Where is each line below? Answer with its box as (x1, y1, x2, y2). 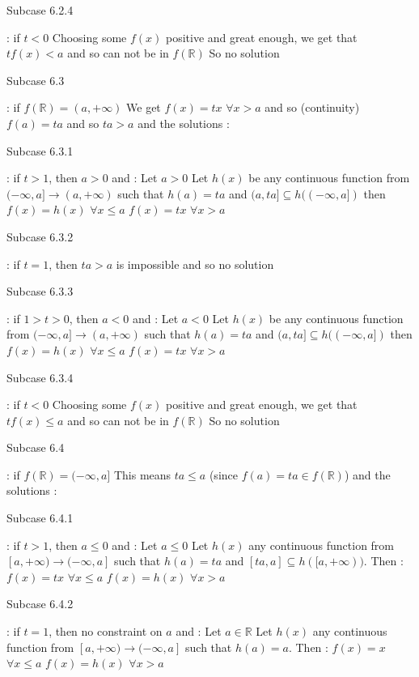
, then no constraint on (49, 623, 163, 640)
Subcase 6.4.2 (6, 595, 74, 612)
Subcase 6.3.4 (6, 368, 74, 385)
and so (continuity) (265, 99, 360, 116)
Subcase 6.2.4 (6, 2, 74, 18)
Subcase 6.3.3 (6, 283, 74, 300)
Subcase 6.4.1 (6, 509, 74, 526)
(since (209, 466, 238, 483)
